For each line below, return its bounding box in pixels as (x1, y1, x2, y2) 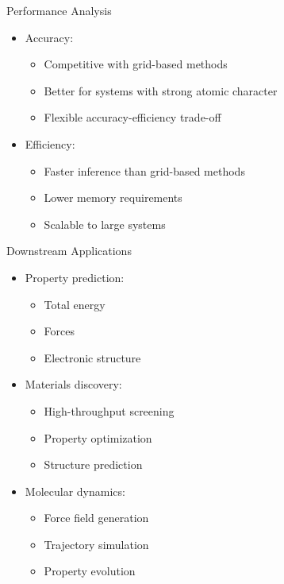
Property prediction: (25, 269, 125, 285)
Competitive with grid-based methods (44, 56, 228, 72)
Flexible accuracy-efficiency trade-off (44, 109, 221, 126)
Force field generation (44, 509, 149, 526)
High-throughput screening (44, 402, 175, 419)
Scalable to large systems (44, 215, 166, 232)
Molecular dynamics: (25, 482, 125, 499)
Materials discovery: (25, 376, 122, 393)
